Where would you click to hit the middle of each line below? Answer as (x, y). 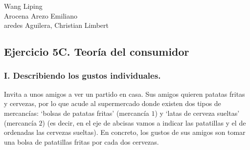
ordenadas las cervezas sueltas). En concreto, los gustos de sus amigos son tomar (125, 132)
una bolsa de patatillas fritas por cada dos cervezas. (81, 141)
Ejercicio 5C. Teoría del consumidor (97, 52)
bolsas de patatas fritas (78, 113)
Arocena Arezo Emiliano (41, 15)
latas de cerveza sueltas (203, 113)
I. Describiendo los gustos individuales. (82, 75)
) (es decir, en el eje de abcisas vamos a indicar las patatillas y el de (144, 122)
